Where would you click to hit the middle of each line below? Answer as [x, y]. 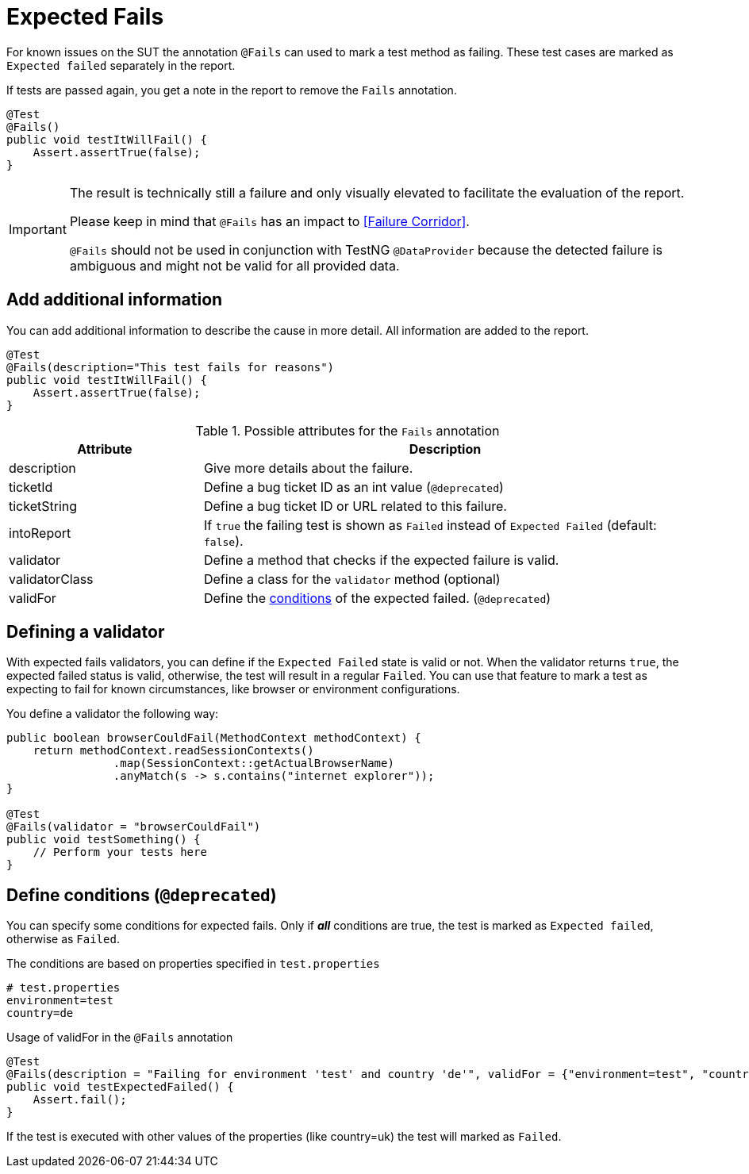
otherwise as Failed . [63, 939]
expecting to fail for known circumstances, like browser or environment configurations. [233, 689]
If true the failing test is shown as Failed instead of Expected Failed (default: [430, 525]
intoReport [40, 533]
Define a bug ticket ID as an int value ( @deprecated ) [353, 487]
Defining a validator [86, 632]
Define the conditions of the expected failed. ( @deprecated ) [377, 598]
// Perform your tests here [120, 852]
